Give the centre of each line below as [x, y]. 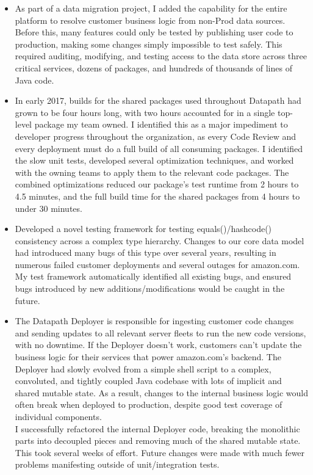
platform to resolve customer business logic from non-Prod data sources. [150, 20]
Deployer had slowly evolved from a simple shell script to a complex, [143, 368]
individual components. [58, 416]
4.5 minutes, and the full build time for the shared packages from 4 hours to [157, 196]
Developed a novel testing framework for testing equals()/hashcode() [143, 229]
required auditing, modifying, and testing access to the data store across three [161, 56]
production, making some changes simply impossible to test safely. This [149, 44]
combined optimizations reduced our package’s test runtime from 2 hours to [157, 184]
